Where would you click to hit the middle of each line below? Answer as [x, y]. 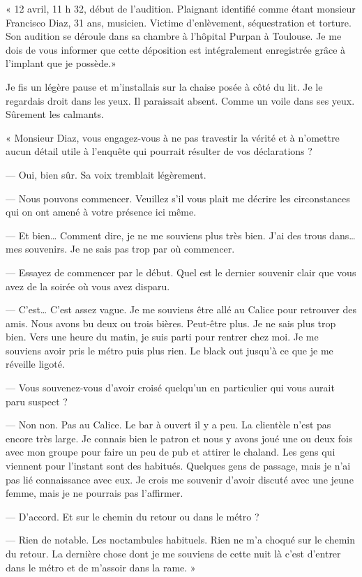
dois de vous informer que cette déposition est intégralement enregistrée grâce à [176, 49]
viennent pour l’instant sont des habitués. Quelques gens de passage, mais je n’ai [178, 466]
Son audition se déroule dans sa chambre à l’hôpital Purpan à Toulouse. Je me [174, 36]
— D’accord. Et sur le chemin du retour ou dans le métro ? [133, 516]
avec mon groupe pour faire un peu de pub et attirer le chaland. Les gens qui [171, 452]
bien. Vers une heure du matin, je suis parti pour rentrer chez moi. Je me [162, 337]
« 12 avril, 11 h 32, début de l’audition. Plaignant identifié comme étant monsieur [181, 8]
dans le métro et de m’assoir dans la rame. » [101, 567]
